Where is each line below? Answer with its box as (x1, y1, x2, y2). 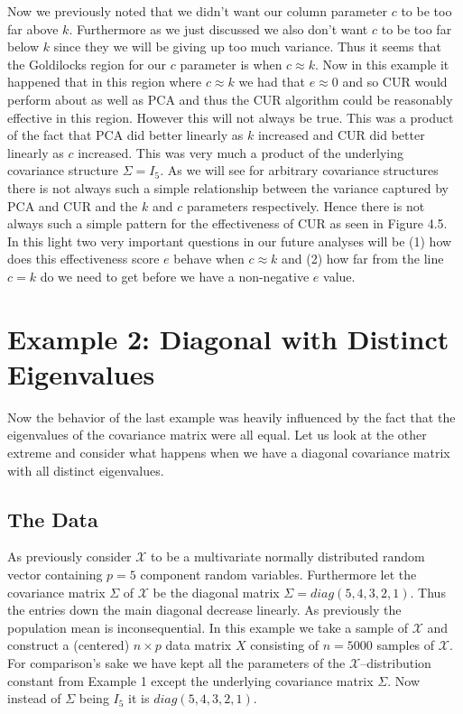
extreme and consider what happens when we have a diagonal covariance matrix (7, 443, 450, 461)
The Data (7, 505, 98, 533)
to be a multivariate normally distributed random (151, 547, 425, 566)
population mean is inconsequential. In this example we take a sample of (7, 617, 409, 636)
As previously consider (7, 547, 132, 566)
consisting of (250, 635, 319, 654)
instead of (7, 689, 61, 708)
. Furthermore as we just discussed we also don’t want (69, 19, 368, 38)
